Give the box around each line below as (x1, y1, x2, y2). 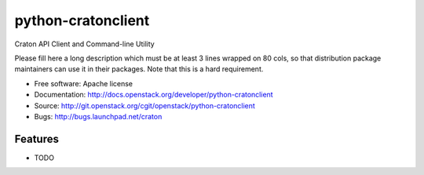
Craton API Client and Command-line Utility (14, 39, 155, 49)
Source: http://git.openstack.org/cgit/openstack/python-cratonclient (34, 100, 255, 110)
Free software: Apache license (34, 78, 133, 88)
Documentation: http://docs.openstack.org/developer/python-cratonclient (34, 90, 274, 100)
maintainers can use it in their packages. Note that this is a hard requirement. (14, 64, 264, 74)
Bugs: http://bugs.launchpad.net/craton (34, 111, 163, 121)
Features (14, 132, 59, 145)
